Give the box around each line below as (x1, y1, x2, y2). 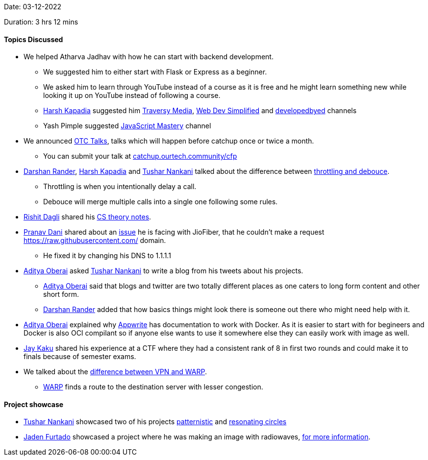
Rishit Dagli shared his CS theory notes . (24, 213, 151, 221)
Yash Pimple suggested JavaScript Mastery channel (43, 121, 211, 130)
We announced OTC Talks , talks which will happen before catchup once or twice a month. (24, 137, 314, 145)
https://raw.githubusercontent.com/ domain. (24, 236, 166, 245)
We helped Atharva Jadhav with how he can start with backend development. (24, 52, 274, 61)
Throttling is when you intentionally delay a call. (43, 182, 197, 191)
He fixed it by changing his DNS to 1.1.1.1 (43, 251, 171, 260)
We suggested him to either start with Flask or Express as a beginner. (43, 68, 267, 76)
